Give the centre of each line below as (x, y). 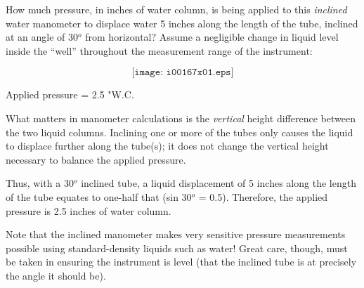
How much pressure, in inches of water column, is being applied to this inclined (176, 9)
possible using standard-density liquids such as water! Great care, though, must (177, 248)
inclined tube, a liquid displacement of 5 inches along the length (219, 183)
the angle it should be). (56, 275)
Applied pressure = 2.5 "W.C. (70, 94)
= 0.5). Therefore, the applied (263, 196)
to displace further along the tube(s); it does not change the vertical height (167, 146)
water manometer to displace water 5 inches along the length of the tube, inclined (182, 23)
